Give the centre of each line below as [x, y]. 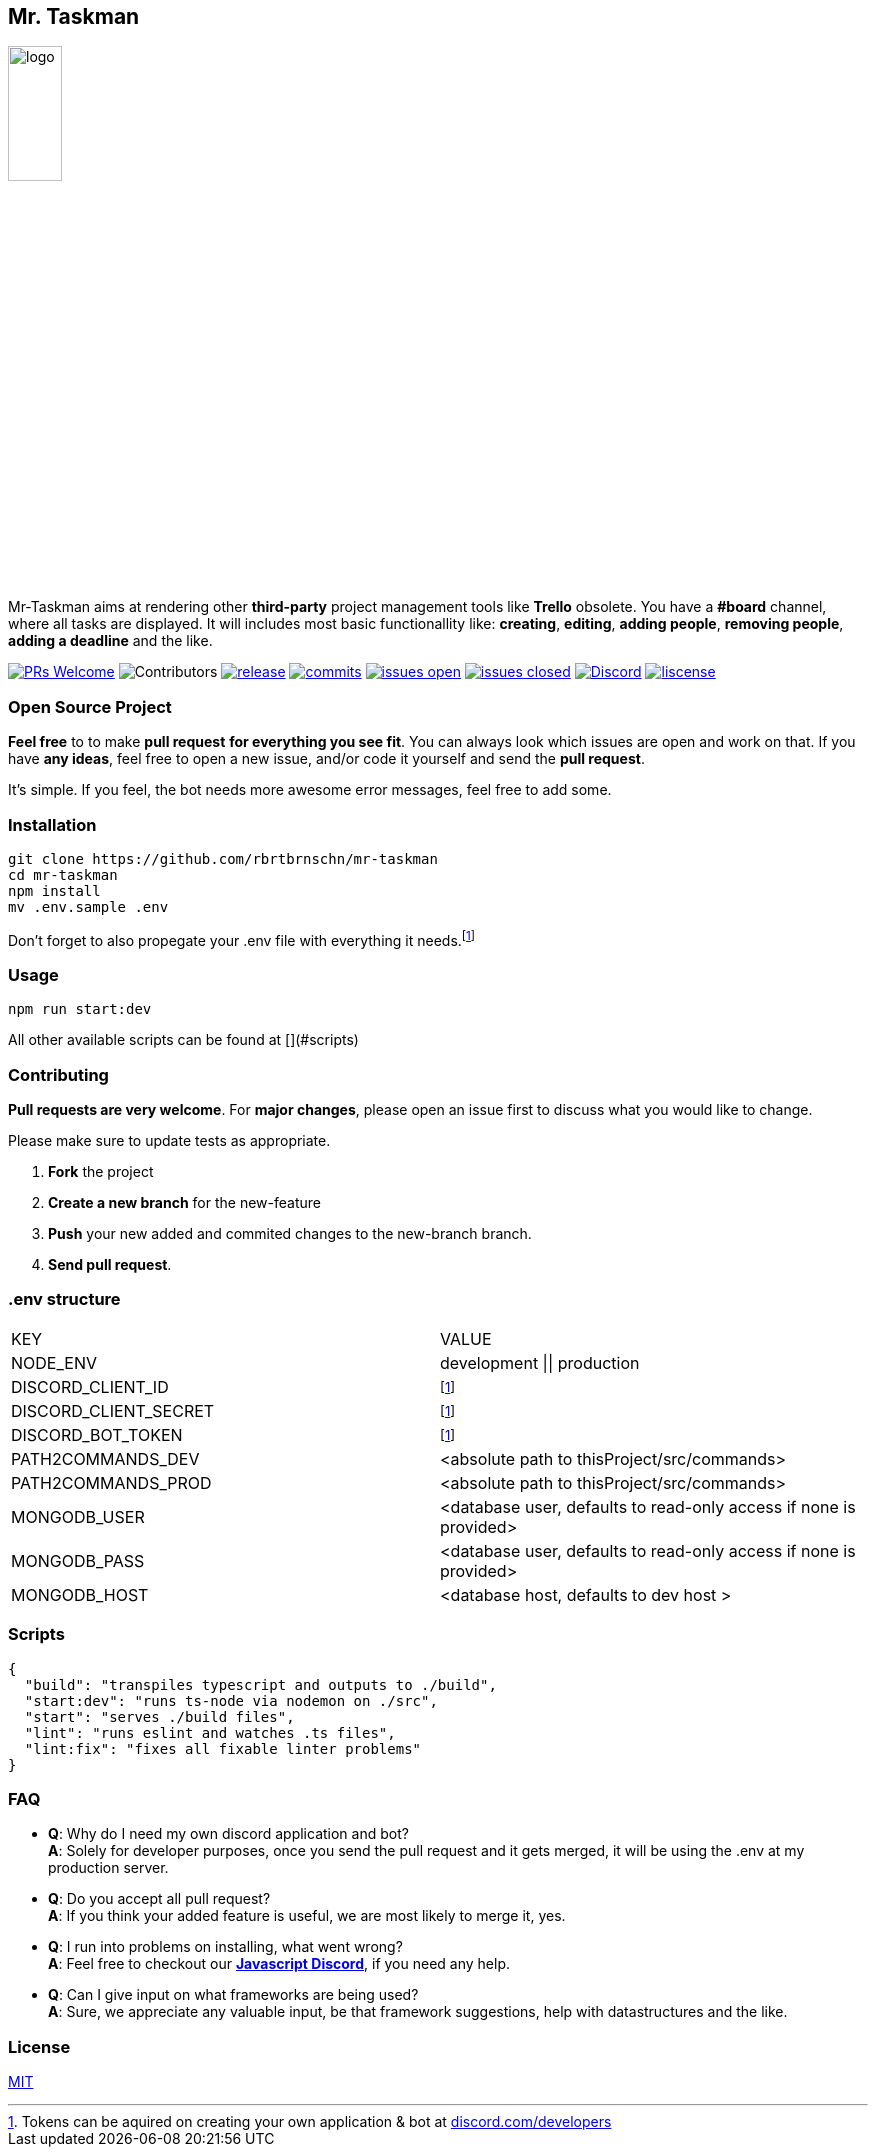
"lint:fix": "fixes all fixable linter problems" [223, 1748]
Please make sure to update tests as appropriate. [169, 1141]
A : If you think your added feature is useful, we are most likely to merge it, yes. [307, 1916]
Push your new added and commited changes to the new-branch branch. [290, 1234]
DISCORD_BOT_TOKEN [97, 1434]
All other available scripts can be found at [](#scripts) [183, 1040]
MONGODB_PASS [78, 1560]
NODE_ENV [54, 1362]
